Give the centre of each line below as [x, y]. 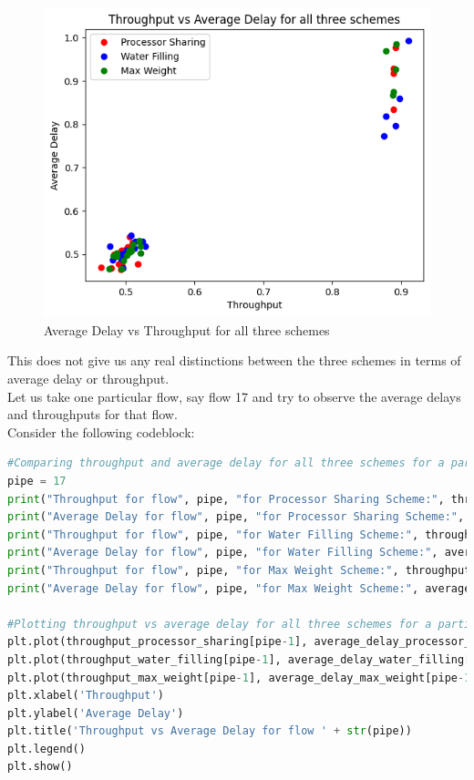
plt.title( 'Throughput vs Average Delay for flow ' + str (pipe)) [210, 731]
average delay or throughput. [88, 379]
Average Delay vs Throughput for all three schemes [187, 329]
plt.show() [40, 767]
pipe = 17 [37, 481]
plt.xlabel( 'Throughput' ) [86, 696]
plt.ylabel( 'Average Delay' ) [96, 713]
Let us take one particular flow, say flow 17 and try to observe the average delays [234, 396]
